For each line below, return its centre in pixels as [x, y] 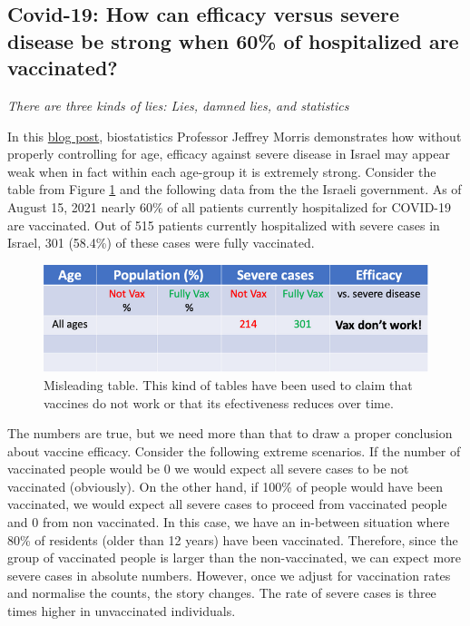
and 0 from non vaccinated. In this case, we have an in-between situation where [229, 522]
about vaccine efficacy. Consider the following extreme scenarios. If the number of [234, 450]
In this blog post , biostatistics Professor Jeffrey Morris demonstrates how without [235, 136]
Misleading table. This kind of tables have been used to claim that [228, 384]
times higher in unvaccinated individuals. [122, 611]
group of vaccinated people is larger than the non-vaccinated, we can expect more [234, 558]
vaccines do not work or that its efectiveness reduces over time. [219, 402]
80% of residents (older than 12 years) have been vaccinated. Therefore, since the [233, 539]
